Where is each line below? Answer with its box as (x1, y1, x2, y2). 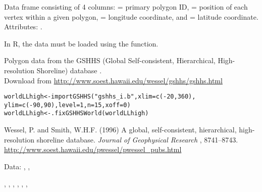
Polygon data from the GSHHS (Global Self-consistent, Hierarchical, (4, 55, 216, 66)
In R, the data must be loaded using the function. (4, 38, 159, 49)
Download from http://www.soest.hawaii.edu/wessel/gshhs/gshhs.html (4, 75, 223, 85)
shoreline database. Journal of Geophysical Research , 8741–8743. (36, 134, 238, 145)
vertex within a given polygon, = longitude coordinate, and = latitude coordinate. (4, 11, 258, 22)
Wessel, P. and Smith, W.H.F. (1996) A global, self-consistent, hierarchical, (4, 124, 237, 135)
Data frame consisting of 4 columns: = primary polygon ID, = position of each (4, 2, 248, 12)
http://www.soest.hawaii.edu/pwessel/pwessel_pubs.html (4, 144, 182, 155)
